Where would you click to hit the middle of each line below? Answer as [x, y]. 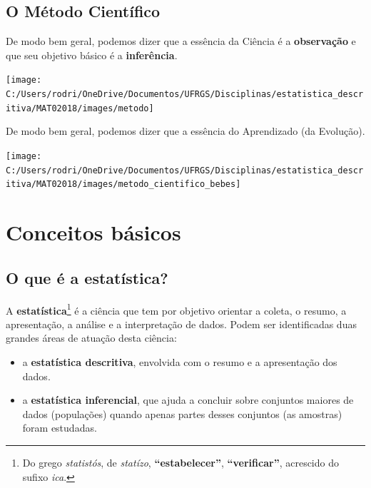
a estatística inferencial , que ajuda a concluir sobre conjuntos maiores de [188, 400]
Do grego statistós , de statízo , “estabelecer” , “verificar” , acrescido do [181, 462]
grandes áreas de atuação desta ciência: [91, 338]
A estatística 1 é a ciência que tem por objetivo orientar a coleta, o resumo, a [176, 309]
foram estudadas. [60, 428]
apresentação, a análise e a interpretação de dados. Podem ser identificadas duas [181, 324]
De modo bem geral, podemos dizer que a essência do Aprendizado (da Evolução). [185, 131]
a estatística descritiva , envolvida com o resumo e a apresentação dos [180, 361]
